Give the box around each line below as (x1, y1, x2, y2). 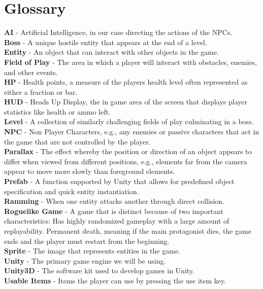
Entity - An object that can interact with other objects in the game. (4, 47, 219, 57)
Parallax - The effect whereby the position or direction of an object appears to (4, 146, 252, 157)
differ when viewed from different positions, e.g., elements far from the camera (4, 156, 247, 166)
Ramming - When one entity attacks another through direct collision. (4, 196, 225, 206)
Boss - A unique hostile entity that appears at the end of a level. (4, 37, 207, 47)
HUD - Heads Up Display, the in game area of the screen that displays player (4, 96, 247, 107)
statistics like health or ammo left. (4, 106, 111, 117)
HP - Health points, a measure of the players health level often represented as (4, 77, 248, 87)
